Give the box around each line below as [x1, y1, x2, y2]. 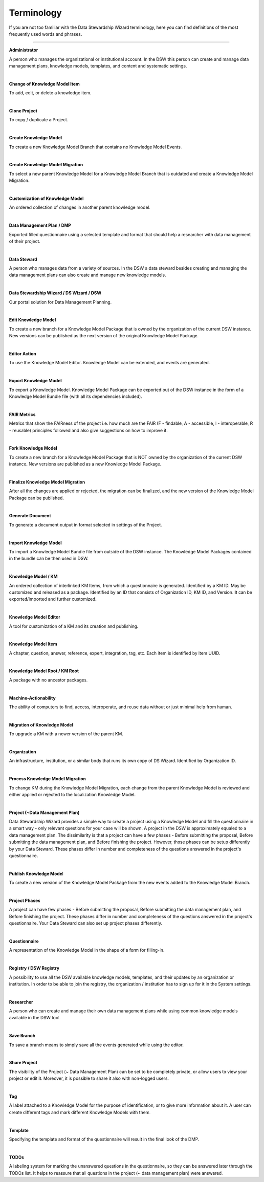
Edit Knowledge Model [9, 317, 56, 323]
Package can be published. [9, 495, 64, 501]
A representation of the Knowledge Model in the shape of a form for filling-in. [9, 947, 165, 953]
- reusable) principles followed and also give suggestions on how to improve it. [9, 427, 168, 433]
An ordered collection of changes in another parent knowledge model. [9, 204, 151, 210]
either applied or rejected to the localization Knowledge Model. [9, 791, 136, 797]
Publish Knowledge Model [9, 871, 64, 876]
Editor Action [9, 351, 37, 356]
